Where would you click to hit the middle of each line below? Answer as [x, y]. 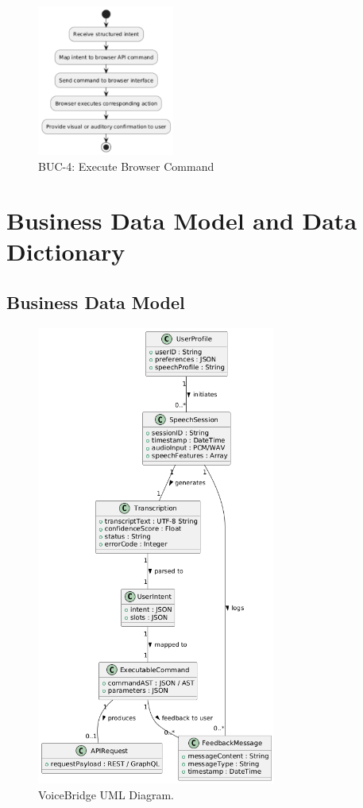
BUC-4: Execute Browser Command [126, 166]
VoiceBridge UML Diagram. [106, 794]
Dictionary [66, 251]
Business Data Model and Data [182, 220]
